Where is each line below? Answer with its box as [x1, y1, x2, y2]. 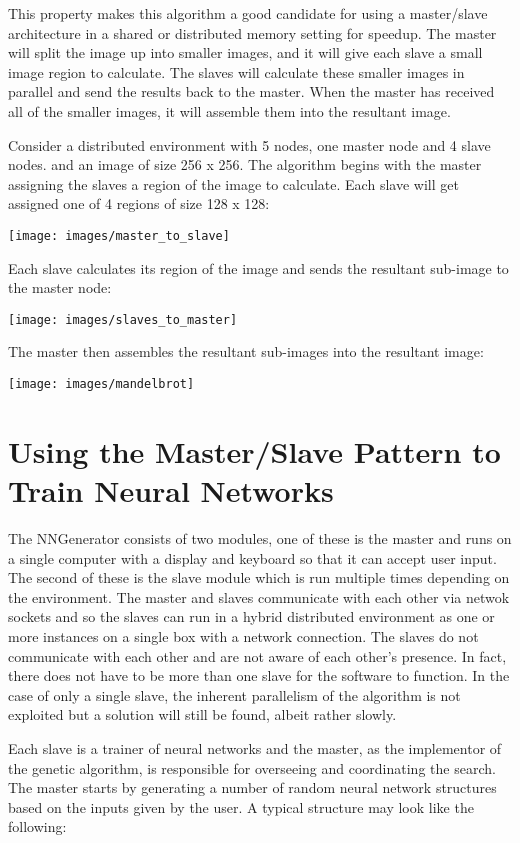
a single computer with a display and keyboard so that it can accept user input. [8, 547, 497, 568]
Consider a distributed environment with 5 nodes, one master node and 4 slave [8, 134, 491, 155]
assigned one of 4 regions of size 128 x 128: [8, 193, 270, 214]
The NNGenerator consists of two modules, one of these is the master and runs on [8, 528, 512, 548]
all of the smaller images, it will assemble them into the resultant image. [8, 100, 451, 121]
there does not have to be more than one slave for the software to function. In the [8, 665, 510, 686]
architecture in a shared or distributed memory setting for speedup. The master [8, 22, 497, 43]
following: [8, 816, 67, 837]
